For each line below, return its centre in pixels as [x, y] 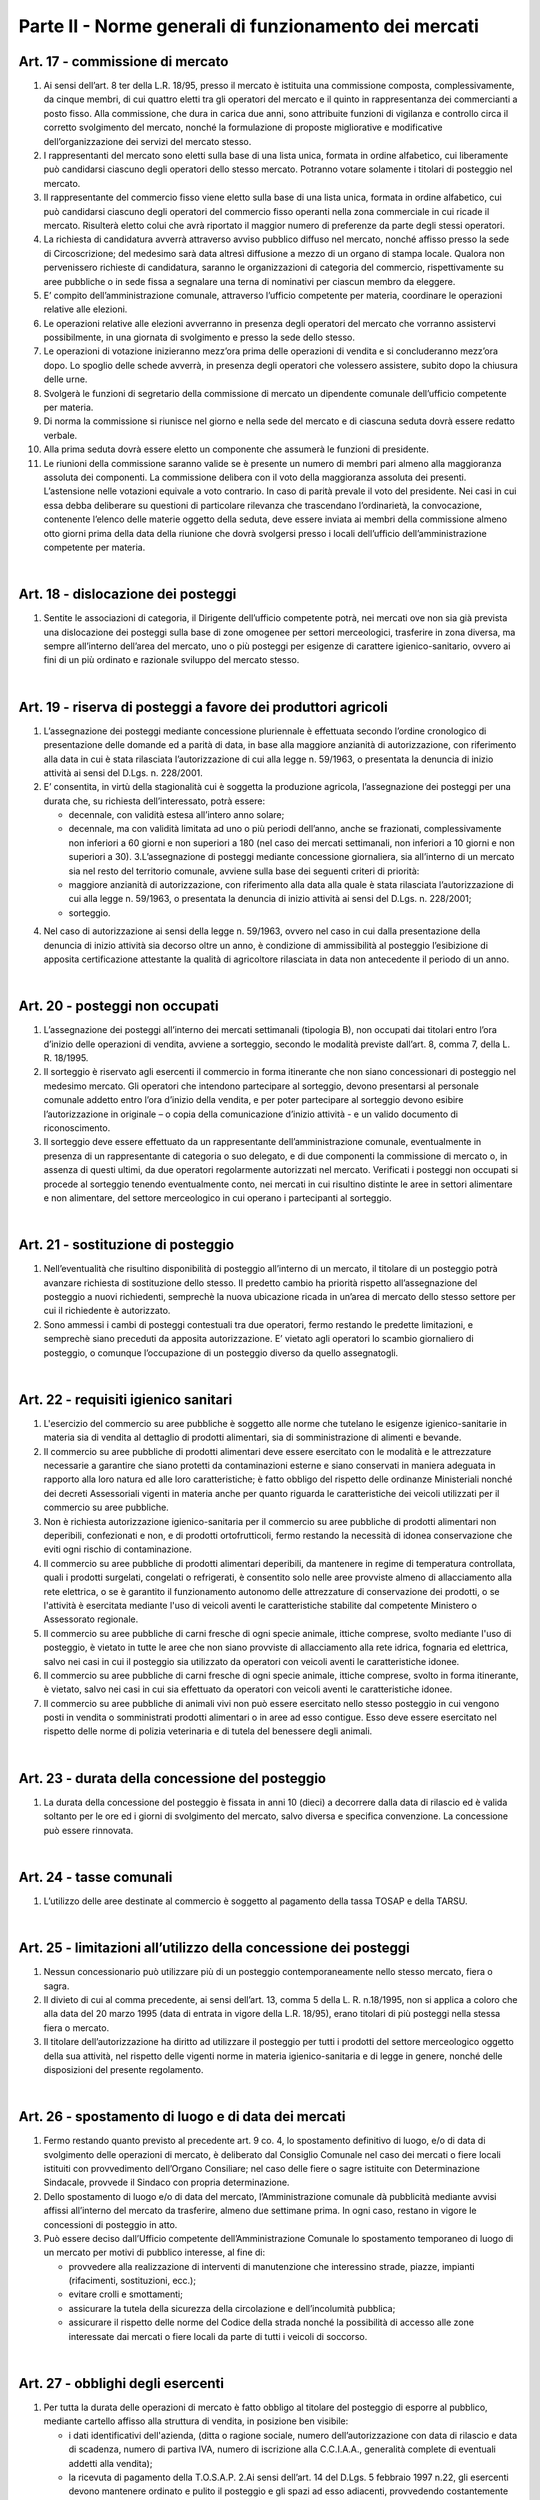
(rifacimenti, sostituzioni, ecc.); [132, 2281]
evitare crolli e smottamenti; [126, 2294]
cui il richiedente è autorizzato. [107, 1311]
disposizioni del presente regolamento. [123, 2069]
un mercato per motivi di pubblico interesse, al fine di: [154, 2252]
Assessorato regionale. [91, 1619]
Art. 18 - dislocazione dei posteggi [127, 594]
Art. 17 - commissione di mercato [123, 61]
